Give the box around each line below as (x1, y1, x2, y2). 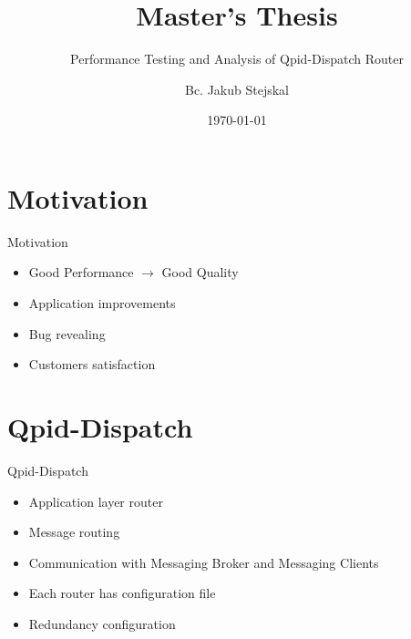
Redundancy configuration (28, 613, 176, 633)
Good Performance (28, 263, 134, 282)
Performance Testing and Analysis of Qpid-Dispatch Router (70, 49, 404, 68)
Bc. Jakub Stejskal (184, 79, 290, 98)
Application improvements (28, 294, 176, 313)
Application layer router (28, 491, 163, 510)
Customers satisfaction (28, 355, 156, 374)
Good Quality (161, 263, 239, 282)
